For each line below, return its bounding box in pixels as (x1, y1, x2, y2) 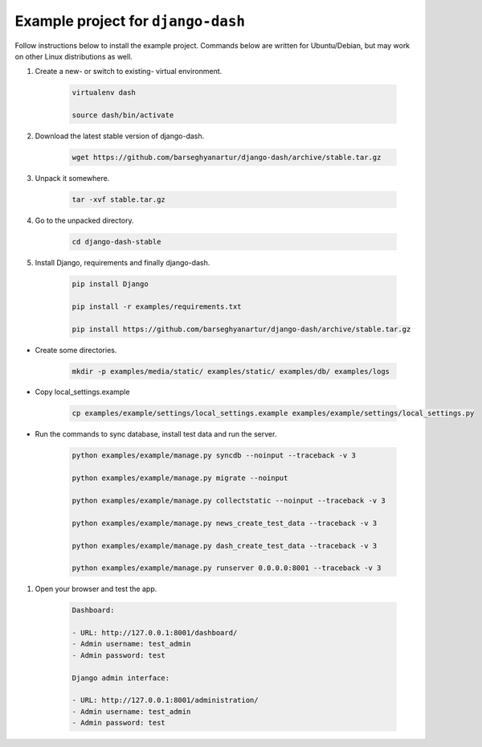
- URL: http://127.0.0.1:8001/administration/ (71, 696, 259, 705)
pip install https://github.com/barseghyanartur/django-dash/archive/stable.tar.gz (71, 324, 411, 334)
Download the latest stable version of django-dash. (35, 131, 205, 141)
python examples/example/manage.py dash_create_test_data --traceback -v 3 (71, 541, 378, 550)
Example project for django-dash (14, 12, 245, 30)
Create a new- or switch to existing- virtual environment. (35, 67, 223, 76)
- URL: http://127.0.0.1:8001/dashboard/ (71, 628, 238, 638)
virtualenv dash (71, 88, 137, 97)
